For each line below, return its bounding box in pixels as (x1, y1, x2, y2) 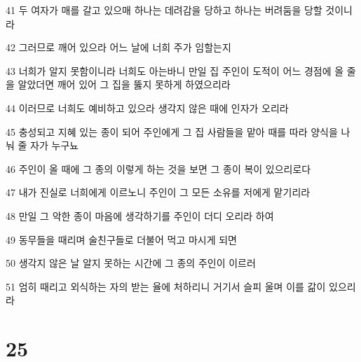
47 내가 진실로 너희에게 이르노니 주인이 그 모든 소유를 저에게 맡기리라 (6, 185, 311, 200)
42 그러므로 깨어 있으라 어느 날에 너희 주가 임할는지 (6, 40, 231, 55)
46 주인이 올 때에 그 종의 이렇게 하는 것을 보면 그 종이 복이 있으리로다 (6, 161, 311, 176)
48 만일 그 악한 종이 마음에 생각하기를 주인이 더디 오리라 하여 (6, 208, 274, 223)
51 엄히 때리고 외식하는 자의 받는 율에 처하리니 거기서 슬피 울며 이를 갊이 (6, 279, 326, 293)
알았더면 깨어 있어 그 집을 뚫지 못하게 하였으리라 (18, 77, 231, 92)
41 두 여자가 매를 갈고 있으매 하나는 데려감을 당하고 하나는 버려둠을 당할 (6, 3, 322, 17)
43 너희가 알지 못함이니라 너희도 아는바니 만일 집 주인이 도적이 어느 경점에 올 (6, 63, 344, 78)
